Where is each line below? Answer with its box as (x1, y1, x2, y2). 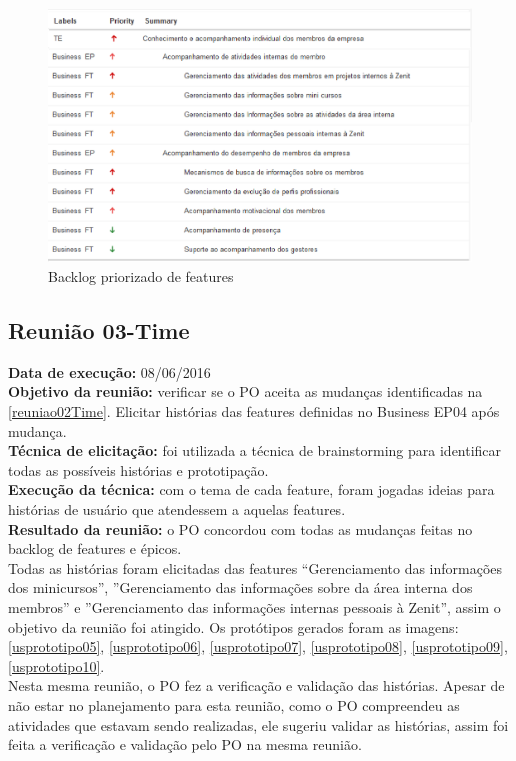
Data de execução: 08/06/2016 (8, 361, 211, 382)
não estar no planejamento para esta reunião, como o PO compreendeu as (8, 694, 460, 715)
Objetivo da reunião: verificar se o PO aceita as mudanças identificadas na (8, 381, 483, 402)
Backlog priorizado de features (48, 266, 234, 287)
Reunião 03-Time (8, 315, 190, 346)
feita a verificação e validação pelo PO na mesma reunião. (8, 734, 362, 755)
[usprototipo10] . (8, 655, 105, 676)
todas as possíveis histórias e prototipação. (8, 459, 269, 480)
